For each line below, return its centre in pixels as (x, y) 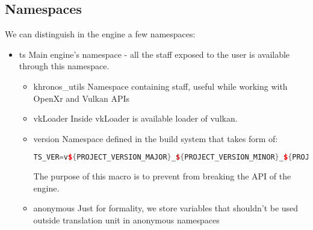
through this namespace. (64, 66)
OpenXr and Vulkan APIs (81, 98)
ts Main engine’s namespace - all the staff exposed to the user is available (154, 54)
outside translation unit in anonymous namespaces (126, 220)
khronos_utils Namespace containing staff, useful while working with (160, 86)
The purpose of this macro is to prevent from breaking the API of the (162, 176)
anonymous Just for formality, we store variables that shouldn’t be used (166, 208)
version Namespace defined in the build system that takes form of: (156, 138)
